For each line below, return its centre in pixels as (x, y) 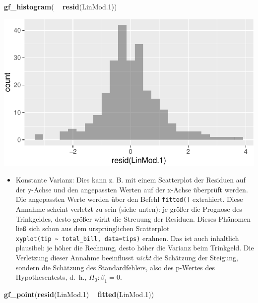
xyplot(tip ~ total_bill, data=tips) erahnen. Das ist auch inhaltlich (127, 238)
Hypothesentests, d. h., (51, 277)
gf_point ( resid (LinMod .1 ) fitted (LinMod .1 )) (79, 294)
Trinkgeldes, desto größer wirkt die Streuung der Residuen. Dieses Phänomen (133, 218)
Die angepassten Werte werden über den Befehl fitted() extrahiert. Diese (129, 199)
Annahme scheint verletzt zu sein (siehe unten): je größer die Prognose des (129, 209)
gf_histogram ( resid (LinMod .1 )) (61, 6)
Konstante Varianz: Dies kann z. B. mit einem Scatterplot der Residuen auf (130, 180)
